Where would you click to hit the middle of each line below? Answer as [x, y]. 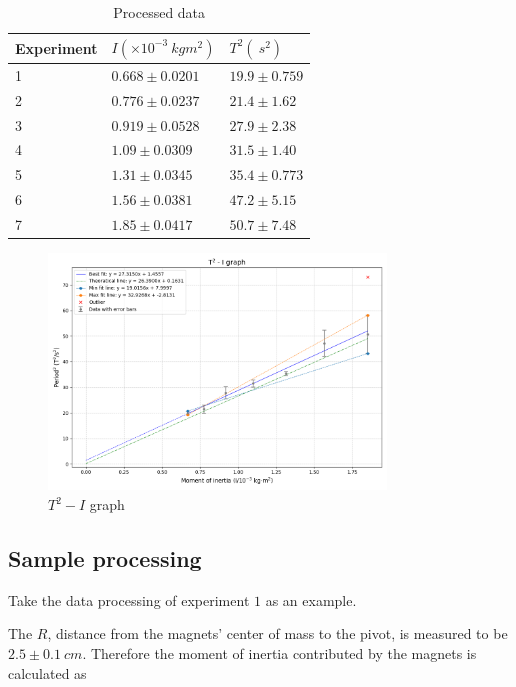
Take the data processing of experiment [129, 599]
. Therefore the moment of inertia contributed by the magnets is [279, 653]
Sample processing [105, 558]
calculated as [47, 672]
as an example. [311, 599]
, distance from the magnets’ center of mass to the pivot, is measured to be [277, 633]
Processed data [159, 12]
